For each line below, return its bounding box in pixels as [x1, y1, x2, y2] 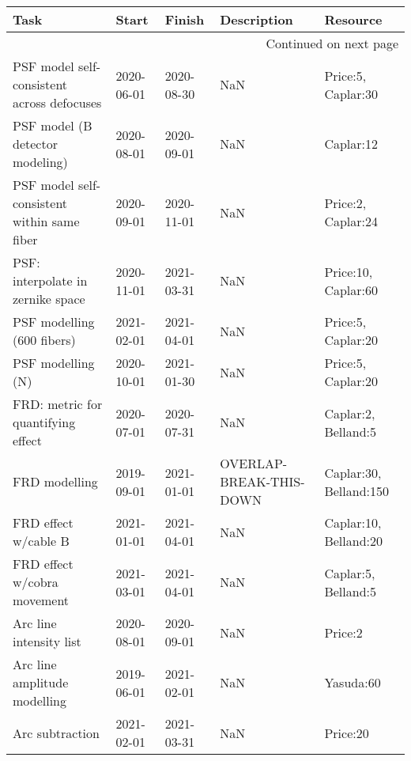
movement [13, 591, 70, 609]
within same [13, 212, 80, 230]
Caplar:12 [324, 134, 379, 153]
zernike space [13, 290, 85, 308]
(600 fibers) [13, 331, 76, 349]
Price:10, [324, 262, 373, 281]
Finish [164, 10, 205, 28]
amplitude [13, 673, 69, 691]
